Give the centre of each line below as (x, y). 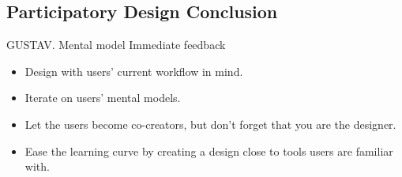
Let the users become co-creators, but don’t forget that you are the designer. (210, 124)
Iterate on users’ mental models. (103, 98)
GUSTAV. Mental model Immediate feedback (116, 45)
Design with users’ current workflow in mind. (134, 71)
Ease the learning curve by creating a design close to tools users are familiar (209, 151)
